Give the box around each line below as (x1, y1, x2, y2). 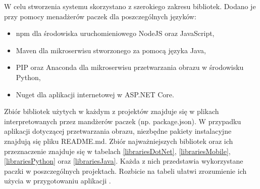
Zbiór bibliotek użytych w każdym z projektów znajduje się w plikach (4, 106, 219, 117)
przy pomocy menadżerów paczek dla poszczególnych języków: (4, 11, 196, 21)
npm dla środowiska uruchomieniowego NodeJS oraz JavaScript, (16, 28, 215, 39)
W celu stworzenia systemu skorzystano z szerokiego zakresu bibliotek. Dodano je (4, 1, 256, 11)
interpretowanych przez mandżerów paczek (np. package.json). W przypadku (4, 116, 241, 126)
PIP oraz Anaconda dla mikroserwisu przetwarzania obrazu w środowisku (16, 62, 244, 72)
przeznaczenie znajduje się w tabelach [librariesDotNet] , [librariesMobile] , (4, 145, 231, 156)
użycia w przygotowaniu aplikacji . (4, 175, 111, 186)
